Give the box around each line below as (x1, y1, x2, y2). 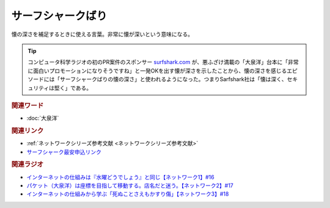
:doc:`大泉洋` (26, 115, 59, 122)
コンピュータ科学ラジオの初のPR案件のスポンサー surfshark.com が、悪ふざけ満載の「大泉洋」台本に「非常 (28, 59, 299, 66)
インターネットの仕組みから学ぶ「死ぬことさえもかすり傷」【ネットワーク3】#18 (26, 190, 229, 198)
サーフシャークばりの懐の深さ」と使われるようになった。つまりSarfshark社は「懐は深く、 (59, 76, 287, 83)
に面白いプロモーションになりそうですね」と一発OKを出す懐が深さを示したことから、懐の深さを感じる (28, 67, 287, 74)
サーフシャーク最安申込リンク (26, 148, 102, 156)
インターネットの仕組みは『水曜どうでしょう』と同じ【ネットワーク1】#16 (26, 173, 215, 181)
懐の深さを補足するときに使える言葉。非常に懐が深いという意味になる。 (11, 30, 194, 38)
